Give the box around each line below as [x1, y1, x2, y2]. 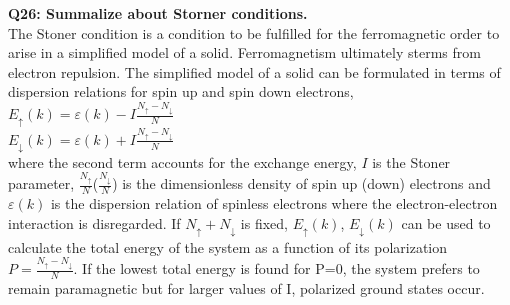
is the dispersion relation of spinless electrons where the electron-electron [50, 193, 498, 214]
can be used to [401, 213, 491, 234]
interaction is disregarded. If [8, 213, 181, 234]
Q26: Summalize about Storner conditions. [8, 3, 308, 23]
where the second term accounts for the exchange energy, [8, 151, 357, 172]
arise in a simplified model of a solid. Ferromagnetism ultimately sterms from [8, 42, 481, 63]
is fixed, [240, 213, 289, 234]
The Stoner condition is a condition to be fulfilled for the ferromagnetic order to [8, 22, 500, 43]
